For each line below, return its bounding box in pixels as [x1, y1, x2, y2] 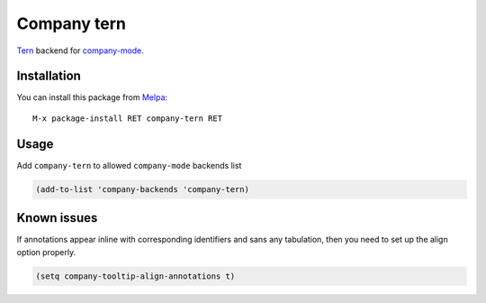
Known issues [16, 210, 98, 225]
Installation [16, 69, 81, 84]
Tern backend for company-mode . [16, 45, 144, 56]
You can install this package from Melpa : [16, 92, 168, 103]
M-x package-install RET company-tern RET [32, 113, 223, 124]
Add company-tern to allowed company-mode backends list [16, 160, 242, 170]
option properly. [16, 246, 76, 257]
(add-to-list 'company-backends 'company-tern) [35, 184, 249, 194]
